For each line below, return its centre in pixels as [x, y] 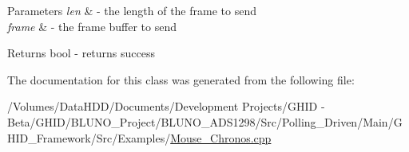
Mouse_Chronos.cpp [221, 137]
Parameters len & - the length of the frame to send [132, 10]
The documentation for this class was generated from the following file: [181, 79]
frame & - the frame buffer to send [92, 26]
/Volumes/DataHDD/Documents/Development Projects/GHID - [166, 106]
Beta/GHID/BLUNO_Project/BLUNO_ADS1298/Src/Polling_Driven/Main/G [205, 121]
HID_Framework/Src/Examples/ [89, 137]
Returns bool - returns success [81, 53]
